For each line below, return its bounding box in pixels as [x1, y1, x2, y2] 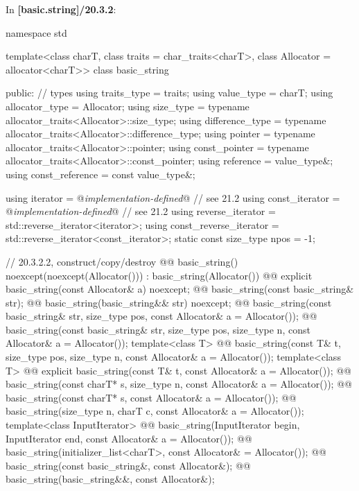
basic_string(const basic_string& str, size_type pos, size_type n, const [6, 322, 310, 336]
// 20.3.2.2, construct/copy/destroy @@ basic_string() [6, 254, 238, 268]
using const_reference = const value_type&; [6, 166, 195, 181]
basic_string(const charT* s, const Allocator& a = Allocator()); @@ [6, 390, 297, 404]
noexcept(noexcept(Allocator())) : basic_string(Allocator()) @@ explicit [6, 268, 313, 282]
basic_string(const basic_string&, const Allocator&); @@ [6, 458, 251, 472]
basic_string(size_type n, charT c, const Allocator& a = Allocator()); [6, 404, 304, 418]
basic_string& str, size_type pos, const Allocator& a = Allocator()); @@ [6, 309, 317, 323]
